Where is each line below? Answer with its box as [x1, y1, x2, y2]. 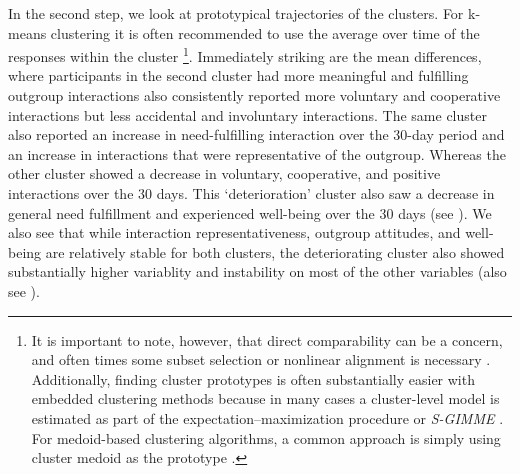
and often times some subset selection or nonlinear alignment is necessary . [31, 349, 491, 370]
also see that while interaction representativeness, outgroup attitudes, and [8, 222, 461, 243]
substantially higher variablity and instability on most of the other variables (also [8, 261, 507, 282]
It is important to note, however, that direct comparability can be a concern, [31, 329, 503, 350]
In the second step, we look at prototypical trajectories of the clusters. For [8, 3, 464, 23]
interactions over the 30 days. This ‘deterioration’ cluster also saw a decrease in [8, 183, 495, 203]
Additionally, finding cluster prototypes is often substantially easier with [31, 368, 475, 389]
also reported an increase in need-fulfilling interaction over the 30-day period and [8, 124, 505, 145]
